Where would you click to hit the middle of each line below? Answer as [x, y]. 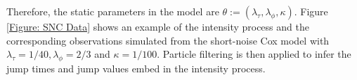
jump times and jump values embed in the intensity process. [136, 68]
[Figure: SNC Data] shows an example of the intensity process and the [158, 26]
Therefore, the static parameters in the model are [113, 11]
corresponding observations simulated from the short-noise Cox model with [168, 40]
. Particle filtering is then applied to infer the [254, 54]
